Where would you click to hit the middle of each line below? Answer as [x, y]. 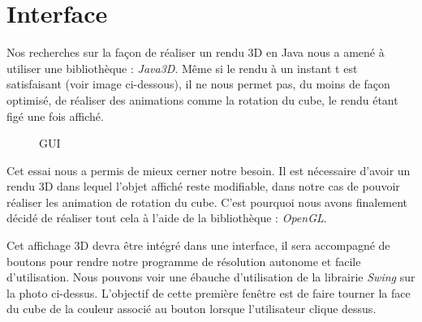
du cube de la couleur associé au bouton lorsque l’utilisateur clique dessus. [192, 309]
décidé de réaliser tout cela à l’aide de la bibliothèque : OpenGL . [167, 218]
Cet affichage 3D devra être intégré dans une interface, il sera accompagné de [198, 245]
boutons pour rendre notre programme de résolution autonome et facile [184, 261]
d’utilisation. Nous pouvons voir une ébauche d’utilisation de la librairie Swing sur [211, 277]
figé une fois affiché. [55, 116]
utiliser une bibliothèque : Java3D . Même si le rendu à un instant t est [182, 68]
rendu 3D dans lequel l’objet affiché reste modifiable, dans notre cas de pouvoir [203, 186]
